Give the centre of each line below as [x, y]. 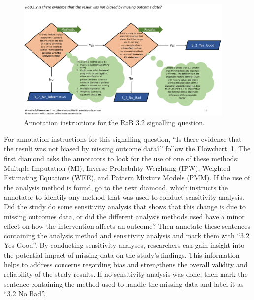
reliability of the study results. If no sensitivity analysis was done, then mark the [126, 274]
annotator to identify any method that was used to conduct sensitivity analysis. [124, 197]
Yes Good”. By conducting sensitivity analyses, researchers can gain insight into [124, 245]
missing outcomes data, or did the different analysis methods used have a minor [124, 216]
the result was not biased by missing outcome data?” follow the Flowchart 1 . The [127, 149]
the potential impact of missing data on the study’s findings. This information [122, 254]
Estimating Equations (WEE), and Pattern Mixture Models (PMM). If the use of [127, 178]
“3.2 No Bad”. [25, 293]
